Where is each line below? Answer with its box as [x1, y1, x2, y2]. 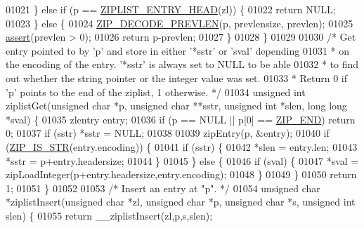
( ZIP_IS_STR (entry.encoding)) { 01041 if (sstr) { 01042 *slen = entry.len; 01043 [6, 139, 358, 154]
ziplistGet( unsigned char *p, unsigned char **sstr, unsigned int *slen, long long [6, 98, 347, 113]
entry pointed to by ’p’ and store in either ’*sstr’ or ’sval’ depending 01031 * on [6, 43, 349, 58]
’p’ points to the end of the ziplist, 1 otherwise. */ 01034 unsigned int [6, 84, 306, 99]
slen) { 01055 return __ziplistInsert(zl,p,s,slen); [6, 208, 213, 222]
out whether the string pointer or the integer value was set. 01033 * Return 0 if [6, 70, 347, 85]
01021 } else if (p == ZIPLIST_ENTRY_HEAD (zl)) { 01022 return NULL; [6, 2, 336, 16]
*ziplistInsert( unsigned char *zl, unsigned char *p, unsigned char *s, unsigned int [6, 194, 356, 209]
